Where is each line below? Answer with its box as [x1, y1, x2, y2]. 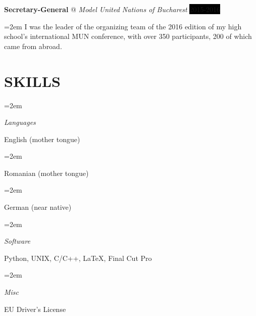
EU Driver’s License [4, 303, 66, 314]
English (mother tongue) [4, 133, 80, 144]
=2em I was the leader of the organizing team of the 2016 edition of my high [4, 21, 242, 31]
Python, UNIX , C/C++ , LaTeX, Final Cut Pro [4, 252, 152, 263]
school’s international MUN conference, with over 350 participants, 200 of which [4, 31, 252, 41]
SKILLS [4, 70, 61, 91]
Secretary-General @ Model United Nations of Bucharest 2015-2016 [4, 4, 221, 14]
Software [4, 236, 31, 246]
